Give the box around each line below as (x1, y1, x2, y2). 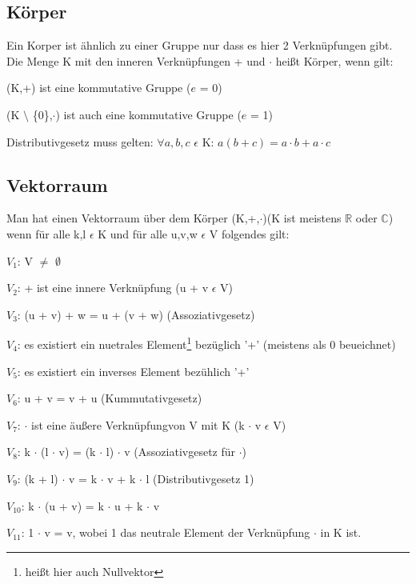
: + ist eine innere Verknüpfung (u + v (17, 279, 209, 296)
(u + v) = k (44, 497, 104, 514)
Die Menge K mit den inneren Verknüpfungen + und (6, 52, 266, 69)
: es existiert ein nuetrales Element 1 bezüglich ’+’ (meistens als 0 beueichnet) (17, 334, 396, 352)
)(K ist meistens (262, 210, 342, 226)
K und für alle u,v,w (98, 225, 198, 242)
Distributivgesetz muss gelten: (6, 133, 154, 150)
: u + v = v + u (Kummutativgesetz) (17, 390, 202, 406)
